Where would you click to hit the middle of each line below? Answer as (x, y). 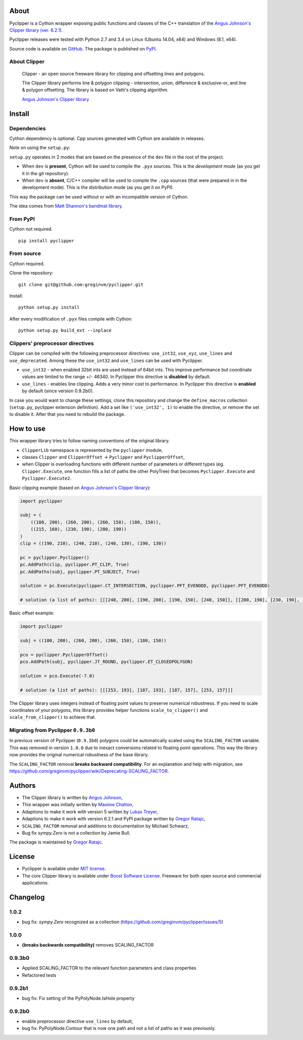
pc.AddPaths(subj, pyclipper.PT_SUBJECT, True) (80, 571)
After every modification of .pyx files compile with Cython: (71, 319)
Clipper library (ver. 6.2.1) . (36, 30)
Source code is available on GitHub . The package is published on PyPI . (83, 48)
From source (25, 253)
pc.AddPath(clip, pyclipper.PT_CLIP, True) (75, 565)
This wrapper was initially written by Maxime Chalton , (78, 805)
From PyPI (22, 219)
